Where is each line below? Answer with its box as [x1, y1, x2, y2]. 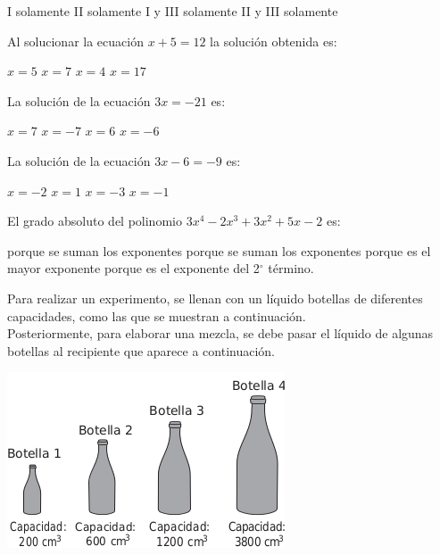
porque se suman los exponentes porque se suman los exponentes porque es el [7, 241, 431, 260]
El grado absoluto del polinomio [7, 211, 182, 230]
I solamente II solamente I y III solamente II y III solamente [7, 2, 338, 20]
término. [268, 259, 314, 277]
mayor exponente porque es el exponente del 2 [7, 259, 260, 277]
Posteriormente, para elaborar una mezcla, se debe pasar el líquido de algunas [7, 324, 434, 343]
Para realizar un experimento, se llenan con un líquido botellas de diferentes [7, 288, 423, 307]
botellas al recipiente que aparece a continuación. [7, 341, 275, 360]
